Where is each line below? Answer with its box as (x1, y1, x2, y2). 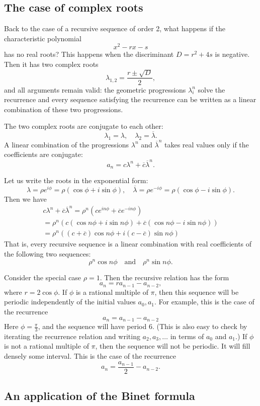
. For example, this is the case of (154, 296, 254, 307)
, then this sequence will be (154, 286, 239, 297)
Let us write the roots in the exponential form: (4, 175, 148, 186)
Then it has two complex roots (4, 59, 99, 69)
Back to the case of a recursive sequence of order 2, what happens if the (4, 23, 226, 34)
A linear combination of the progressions (4, 139, 129, 149)
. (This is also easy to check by (152, 321, 247, 332)
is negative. (215, 49, 250, 59)
